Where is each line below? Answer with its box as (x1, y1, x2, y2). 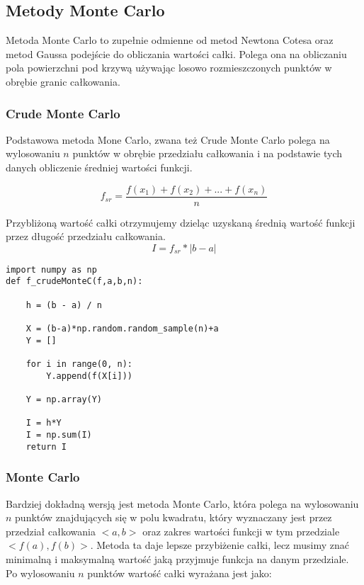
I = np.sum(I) (25, 430, 92, 441)
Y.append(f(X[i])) (46, 370, 132, 381)
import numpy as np (6, 264, 97, 275)
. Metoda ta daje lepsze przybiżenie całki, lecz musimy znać (90, 538, 349, 552)
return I (25, 441, 67, 452)
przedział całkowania (6, 523, 96, 538)
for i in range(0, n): (25, 359, 132, 370)
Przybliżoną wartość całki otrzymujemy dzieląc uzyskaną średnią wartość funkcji (6, 215, 356, 229)
